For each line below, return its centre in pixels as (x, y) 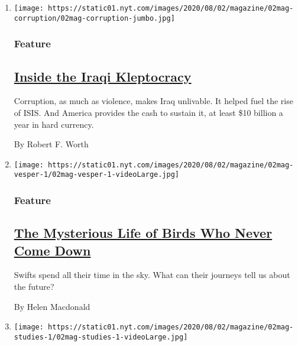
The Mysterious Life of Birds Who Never (143, 233)
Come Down (52, 250)
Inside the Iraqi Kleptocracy (103, 76)
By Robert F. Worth (51, 144)
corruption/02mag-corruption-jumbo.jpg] (94, 18)
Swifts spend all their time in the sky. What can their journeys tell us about (152, 275)
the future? (34, 287)
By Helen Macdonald (52, 306)
